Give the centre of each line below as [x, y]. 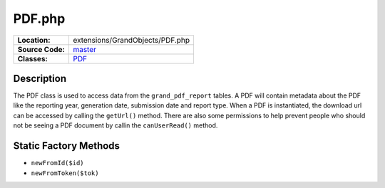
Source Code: [41, 49]
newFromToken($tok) [65, 173]
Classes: [32, 58]
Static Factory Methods [67, 146]
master [84, 49]
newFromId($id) [58, 163]
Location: [34, 40]
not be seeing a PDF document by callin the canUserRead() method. [115, 125]
